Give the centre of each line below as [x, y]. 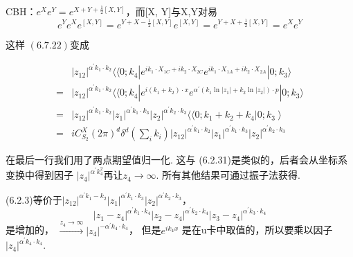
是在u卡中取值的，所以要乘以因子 [257, 230]
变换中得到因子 [39, 175]
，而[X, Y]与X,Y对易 [171, 11]
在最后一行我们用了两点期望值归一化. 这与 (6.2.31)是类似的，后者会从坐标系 [176, 160]
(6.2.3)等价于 [34, 199]
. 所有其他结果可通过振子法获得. [228, 175]
